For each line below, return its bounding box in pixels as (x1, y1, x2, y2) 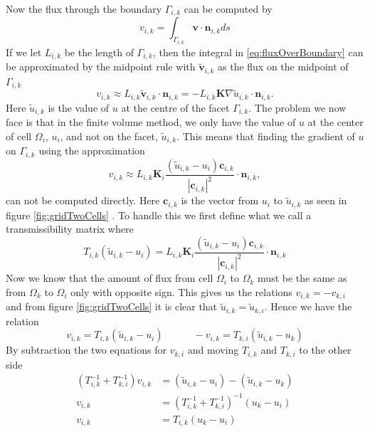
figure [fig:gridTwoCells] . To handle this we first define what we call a (6, 207, 312, 222)
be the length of (64, 44, 134, 59)
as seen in (305, 193, 347, 208)
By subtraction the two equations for (6, 342, 166, 357)
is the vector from (181, 193, 259, 208)
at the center (307, 115, 364, 130)
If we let (6, 44, 42, 59)
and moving (187, 342, 239, 357)
